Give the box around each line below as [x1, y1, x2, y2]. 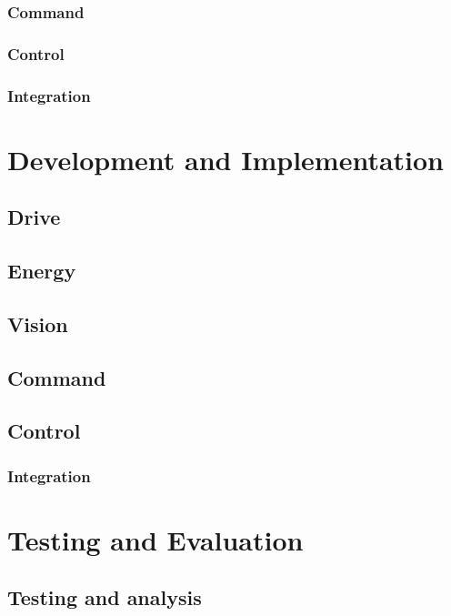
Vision [7, 309, 68, 338]
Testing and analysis [7, 583, 202, 611]
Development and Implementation [7, 140, 445, 177]
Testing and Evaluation [7, 520, 304, 558]
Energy [7, 257, 76, 285]
